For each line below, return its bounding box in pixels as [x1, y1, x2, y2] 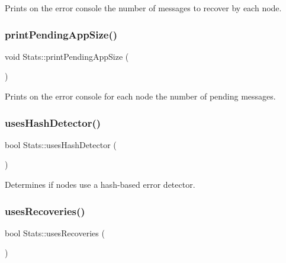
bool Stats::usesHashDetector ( [5, 138, 117, 150]
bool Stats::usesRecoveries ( [5, 226, 105, 239]
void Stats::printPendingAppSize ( [5, 50, 129, 62]
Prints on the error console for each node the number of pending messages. [5, 90, 276, 102]
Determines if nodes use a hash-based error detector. [5, 178, 195, 190]
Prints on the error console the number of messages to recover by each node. [5, 2, 282, 14]
